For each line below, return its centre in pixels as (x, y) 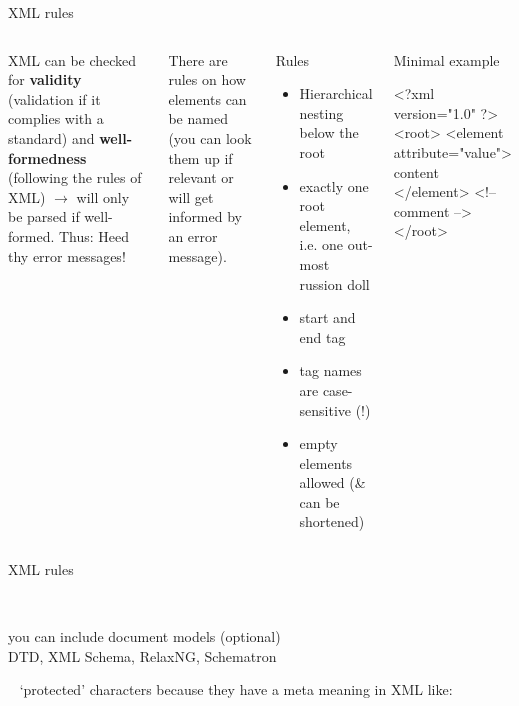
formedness (47, 157)
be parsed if (44, 216)
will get (191, 196)
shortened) (332, 521)
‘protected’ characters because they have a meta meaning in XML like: (236, 689)
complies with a (56, 118)
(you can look (210, 137)
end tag (322, 336)
